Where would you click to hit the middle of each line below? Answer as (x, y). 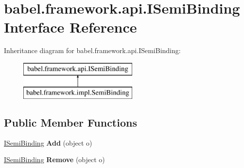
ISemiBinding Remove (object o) (54, 159)
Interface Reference (70, 27)
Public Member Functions (70, 122)
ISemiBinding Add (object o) (48, 143)
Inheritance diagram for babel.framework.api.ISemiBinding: (92, 50)
